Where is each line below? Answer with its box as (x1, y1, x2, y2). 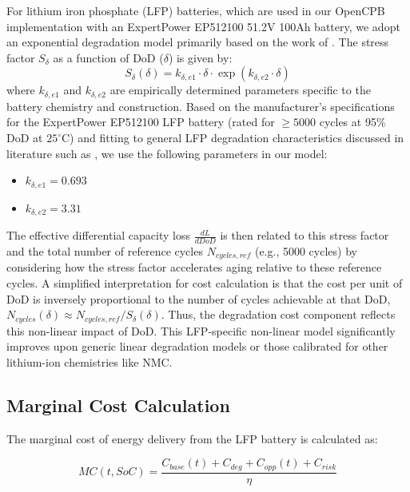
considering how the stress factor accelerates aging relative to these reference (6, 259, 382, 276)
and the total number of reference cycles (6, 242, 203, 259)
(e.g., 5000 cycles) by (254, 242, 357, 259)
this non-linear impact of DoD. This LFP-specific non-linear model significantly (6, 322, 396, 339)
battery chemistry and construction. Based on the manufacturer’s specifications (6, 97, 395, 114)
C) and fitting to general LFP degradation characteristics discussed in (62, 129, 404, 146)
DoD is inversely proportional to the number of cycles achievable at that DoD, (6, 290, 391, 307)
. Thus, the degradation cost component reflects (161, 306, 396, 323)
